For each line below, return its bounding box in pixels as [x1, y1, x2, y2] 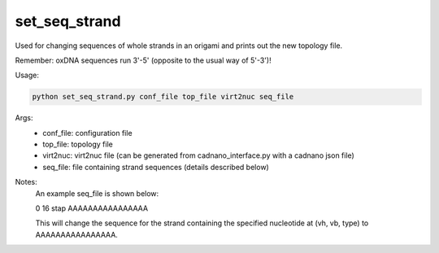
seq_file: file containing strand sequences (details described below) [42, 162, 270, 172]
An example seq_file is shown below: [35, 188, 159, 198]
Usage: [15, 70, 40, 81]
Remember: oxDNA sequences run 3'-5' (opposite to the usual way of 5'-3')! [15, 55, 272, 65]
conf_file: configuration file [42, 128, 133, 137]
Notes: [15, 177, 37, 187]
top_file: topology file [42, 139, 113, 150]
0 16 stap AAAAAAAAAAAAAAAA [35, 203, 149, 213]
